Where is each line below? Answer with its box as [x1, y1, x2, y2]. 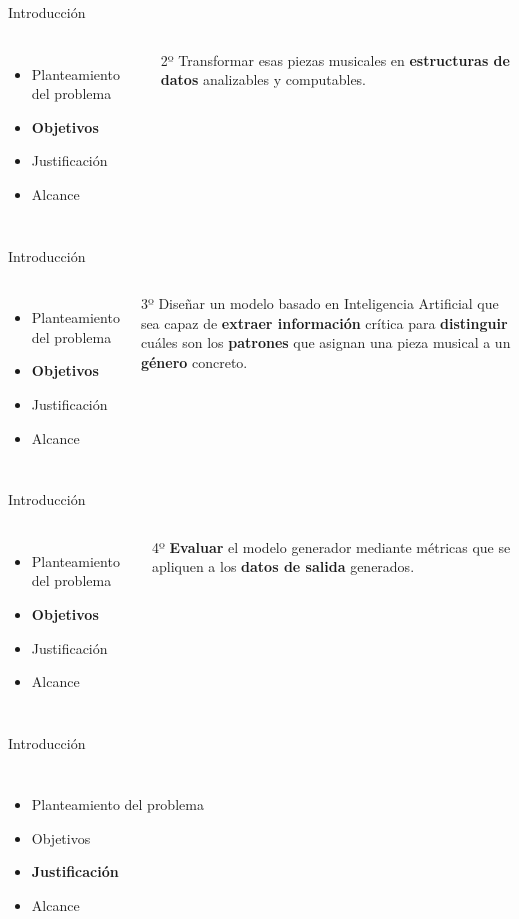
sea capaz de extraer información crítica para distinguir [140, 312, 508, 333]
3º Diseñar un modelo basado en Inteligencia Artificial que [140, 293, 499, 314]
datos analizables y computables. [160, 69, 367, 90]
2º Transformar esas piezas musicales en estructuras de [160, 49, 510, 70]
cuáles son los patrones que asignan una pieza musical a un [140, 332, 511, 353]
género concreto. [140, 351, 248, 372]
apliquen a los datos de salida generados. [151, 556, 415, 577]
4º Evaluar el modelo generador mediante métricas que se [151, 536, 511, 557]
